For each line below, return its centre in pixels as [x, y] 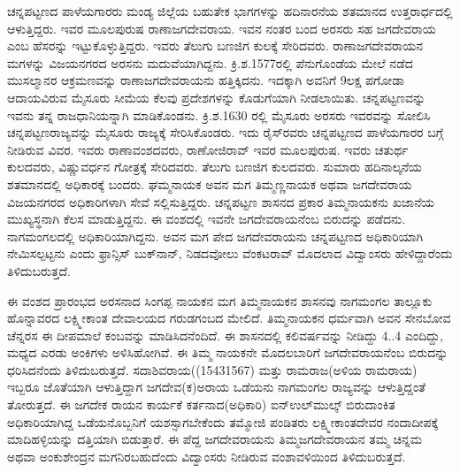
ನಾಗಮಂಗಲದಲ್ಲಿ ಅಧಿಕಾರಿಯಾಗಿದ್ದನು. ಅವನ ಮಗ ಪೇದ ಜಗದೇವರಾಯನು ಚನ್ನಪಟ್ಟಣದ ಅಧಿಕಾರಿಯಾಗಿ [215, 236]
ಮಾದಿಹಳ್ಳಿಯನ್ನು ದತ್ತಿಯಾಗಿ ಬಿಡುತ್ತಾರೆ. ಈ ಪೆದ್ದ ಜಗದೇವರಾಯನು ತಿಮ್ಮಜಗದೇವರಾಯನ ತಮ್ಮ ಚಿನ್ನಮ [215, 439]
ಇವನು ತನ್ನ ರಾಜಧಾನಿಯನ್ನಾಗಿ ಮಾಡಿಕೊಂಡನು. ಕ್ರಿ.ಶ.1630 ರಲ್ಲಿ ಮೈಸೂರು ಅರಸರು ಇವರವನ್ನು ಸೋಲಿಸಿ [219, 114]
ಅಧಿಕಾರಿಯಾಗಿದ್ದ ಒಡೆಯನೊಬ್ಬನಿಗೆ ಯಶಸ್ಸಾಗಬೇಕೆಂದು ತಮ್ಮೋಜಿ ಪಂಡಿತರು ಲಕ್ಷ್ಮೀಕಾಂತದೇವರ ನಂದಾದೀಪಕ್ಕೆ [223, 421]
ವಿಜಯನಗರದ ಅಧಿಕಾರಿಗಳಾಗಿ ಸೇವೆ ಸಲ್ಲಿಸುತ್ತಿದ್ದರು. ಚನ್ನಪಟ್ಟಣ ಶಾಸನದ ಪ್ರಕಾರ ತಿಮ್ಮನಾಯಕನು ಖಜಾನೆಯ [221, 201]
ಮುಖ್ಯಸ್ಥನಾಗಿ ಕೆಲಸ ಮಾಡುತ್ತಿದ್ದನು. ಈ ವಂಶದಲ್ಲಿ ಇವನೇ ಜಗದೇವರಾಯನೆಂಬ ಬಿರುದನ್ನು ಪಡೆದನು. [207, 219]
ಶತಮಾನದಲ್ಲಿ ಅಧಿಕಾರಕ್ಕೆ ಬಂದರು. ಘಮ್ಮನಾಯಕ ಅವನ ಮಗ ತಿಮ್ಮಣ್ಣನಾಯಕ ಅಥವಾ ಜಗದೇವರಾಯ [210, 183]
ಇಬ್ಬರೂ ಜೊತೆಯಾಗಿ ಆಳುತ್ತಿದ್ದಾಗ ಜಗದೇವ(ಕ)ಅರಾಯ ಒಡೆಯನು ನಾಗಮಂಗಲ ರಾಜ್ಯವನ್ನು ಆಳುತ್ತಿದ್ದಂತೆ [217, 387]
